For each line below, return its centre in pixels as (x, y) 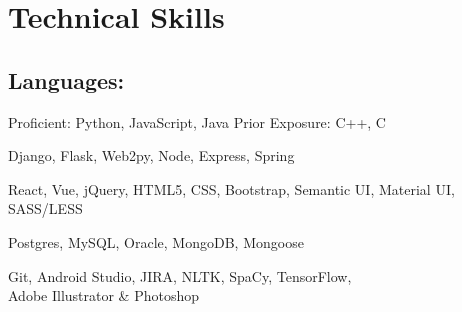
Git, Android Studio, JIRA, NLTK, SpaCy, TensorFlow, (180, 275)
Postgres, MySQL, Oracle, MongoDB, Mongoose (156, 241)
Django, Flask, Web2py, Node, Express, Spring (151, 155)
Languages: (66, 79)
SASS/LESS (45, 208)
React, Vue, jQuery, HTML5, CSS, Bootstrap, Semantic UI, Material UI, (231, 188)
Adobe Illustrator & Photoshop (104, 295)
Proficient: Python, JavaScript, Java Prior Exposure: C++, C (197, 121)
